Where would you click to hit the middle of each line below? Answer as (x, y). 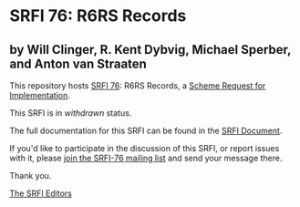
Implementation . (40, 95)
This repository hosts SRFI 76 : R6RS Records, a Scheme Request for (138, 86)
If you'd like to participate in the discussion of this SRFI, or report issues (145, 148)
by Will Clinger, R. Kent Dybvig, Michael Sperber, (150, 50)
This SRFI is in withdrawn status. (71, 113)
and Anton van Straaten (78, 63)
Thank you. (31, 176)
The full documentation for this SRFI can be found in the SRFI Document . (146, 130)
